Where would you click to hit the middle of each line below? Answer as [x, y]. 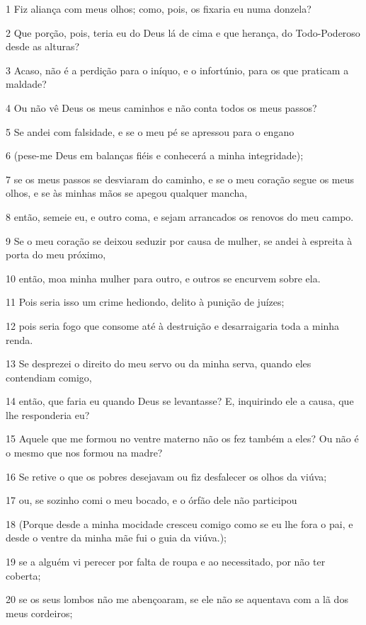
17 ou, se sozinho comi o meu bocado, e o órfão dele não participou [151, 500]
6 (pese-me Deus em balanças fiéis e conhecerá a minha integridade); [155, 155]
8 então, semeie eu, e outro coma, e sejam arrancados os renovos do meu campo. [180, 216]
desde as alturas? [43, 46]
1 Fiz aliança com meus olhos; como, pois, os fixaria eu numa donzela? [159, 8]
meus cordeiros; [39, 613]
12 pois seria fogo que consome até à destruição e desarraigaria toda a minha [173, 325]
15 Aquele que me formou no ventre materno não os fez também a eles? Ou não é [182, 438]
